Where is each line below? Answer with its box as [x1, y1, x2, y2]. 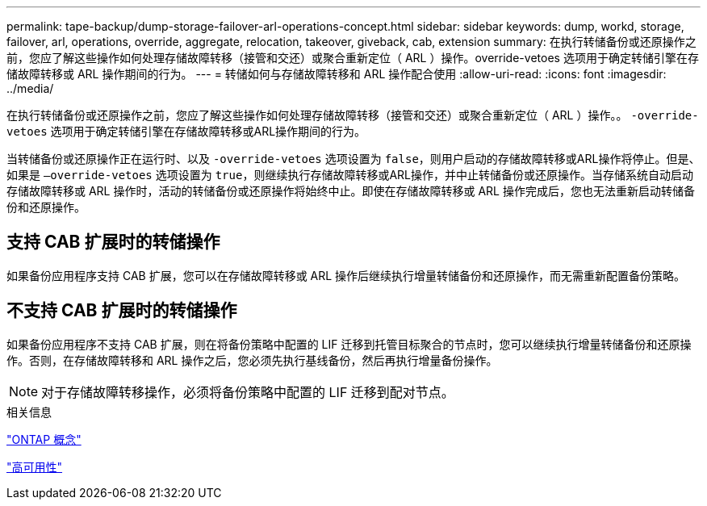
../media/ [6, 82, 54, 95]
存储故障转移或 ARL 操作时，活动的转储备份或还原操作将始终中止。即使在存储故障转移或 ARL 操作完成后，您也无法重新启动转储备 [6, 184, 695, 198]
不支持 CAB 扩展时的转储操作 [6, 300, 237, 321]
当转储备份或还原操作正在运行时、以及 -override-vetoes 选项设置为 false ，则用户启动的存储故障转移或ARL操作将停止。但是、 [6, 152, 701, 165]
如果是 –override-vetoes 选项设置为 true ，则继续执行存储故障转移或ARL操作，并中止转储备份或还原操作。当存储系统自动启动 [6, 168, 693, 182]
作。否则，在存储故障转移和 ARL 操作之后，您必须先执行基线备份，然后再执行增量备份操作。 [6, 353, 498, 367]
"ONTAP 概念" [6, 432, 82, 446]
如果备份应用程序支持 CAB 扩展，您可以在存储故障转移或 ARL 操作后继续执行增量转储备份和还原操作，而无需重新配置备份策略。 [6, 268, 686, 282]
